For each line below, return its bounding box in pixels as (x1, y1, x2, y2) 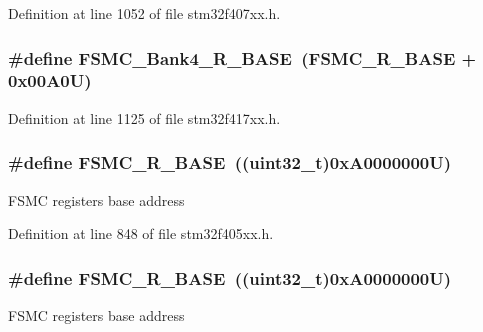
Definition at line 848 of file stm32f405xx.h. (8, 223, 274, 244)
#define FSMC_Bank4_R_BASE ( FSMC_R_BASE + (8, 45, 477, 70)
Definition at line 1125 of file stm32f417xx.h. (8, 107, 281, 128)
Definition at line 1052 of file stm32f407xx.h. (8, 3, 281, 23)
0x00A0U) (8, 68, 92, 93)
